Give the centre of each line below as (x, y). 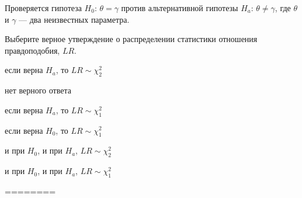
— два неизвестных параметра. (74, 19)
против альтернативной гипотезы (180, 8)
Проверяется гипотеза (43, 8)
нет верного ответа (38, 90)
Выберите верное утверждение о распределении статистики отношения (131, 39)
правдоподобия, (32, 50)
